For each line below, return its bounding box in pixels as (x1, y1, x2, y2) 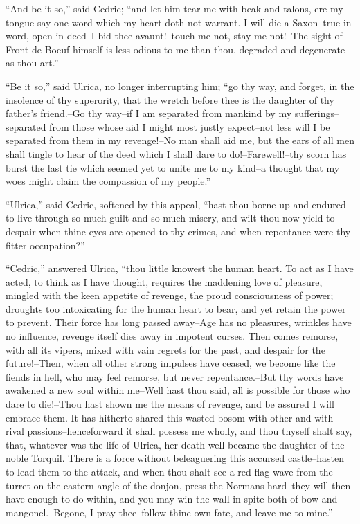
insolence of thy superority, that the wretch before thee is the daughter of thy (6, 92, 334, 107)
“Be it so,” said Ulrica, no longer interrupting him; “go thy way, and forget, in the (6, 78, 354, 93)
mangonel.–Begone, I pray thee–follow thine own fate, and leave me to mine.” (6, 505, 333, 519)
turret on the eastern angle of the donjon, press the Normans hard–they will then (6, 478, 351, 492)
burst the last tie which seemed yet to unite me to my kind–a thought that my (6, 160, 340, 174)
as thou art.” (6, 55, 59, 70)
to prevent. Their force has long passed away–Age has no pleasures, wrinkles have (6, 315, 352, 329)
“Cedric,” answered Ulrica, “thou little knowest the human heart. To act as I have (6, 261, 354, 275)
